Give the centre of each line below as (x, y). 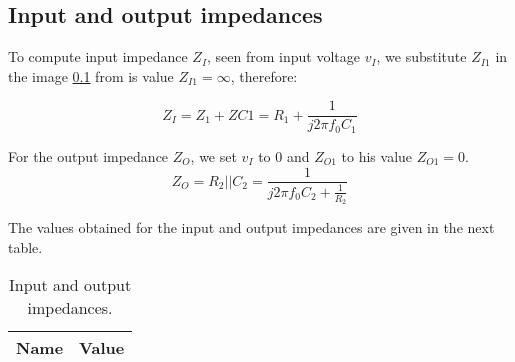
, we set (213, 155)
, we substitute (421, 56)
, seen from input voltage (283, 56)
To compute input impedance (98, 56)
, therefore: (264, 75)
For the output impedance (88, 155)
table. (25, 246)
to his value (377, 155)
